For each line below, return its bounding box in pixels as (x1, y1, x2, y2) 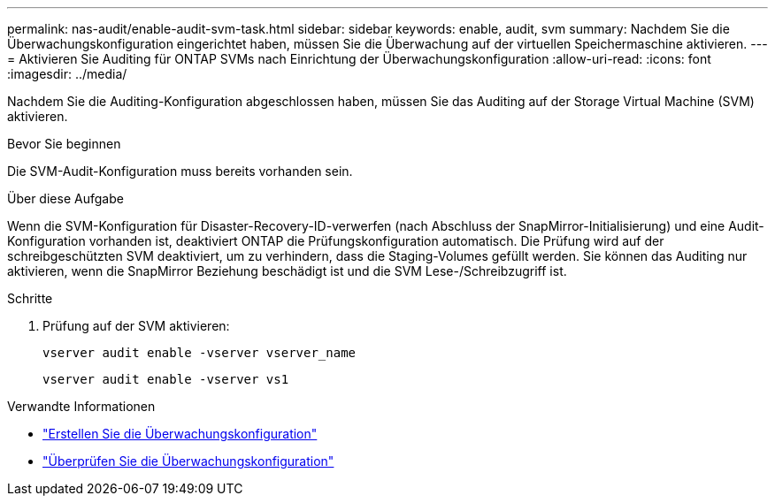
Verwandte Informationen (7, 399, 156, 414)
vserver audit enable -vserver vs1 (42, 372, 289, 386)
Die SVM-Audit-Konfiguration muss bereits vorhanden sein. (7, 164, 353, 179)
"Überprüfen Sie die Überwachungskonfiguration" (42, 453, 334, 469)
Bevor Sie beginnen (7, 136, 121, 151)
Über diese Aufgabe (7, 191, 124, 206)
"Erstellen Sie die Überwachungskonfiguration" (42, 426, 318, 441)
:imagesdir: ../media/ (7, 66, 127, 81)
